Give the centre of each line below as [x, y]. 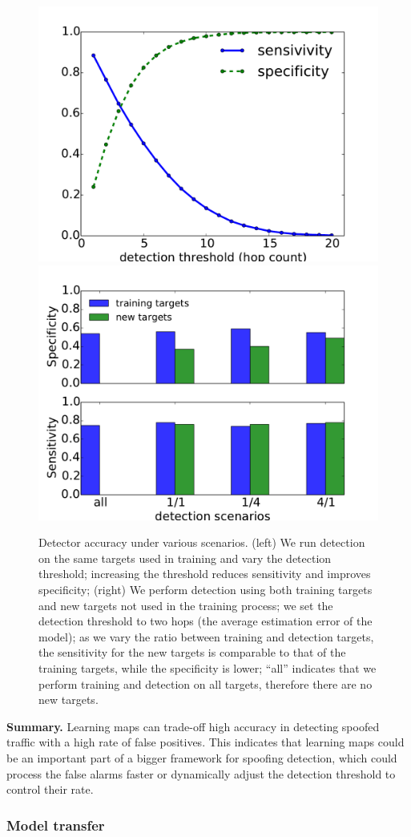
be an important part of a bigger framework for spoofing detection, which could [202, 757]
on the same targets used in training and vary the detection [185, 558]
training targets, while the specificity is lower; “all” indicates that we [208, 667]
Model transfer [56, 825]
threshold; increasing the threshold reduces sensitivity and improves [205, 574]
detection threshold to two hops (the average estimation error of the [205, 621]
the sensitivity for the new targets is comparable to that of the [192, 652]
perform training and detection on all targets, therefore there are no [205, 683]
